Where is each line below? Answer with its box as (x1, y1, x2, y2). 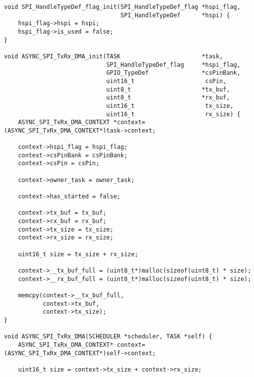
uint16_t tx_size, (106, 102, 234, 109)
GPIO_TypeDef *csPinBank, (106, 69, 241, 77)
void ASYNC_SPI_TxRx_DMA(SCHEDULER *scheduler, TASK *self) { (4, 333, 213, 340)
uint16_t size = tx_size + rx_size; (18, 250, 139, 258)
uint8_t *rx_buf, (106, 94, 230, 101)
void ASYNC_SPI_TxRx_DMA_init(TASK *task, (4, 52, 223, 60)
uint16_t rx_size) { (106, 110, 241, 118)
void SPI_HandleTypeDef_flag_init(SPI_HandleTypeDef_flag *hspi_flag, (4, 3, 241, 10)
